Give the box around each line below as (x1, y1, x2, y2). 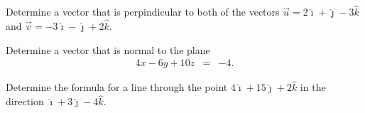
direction (6, 94, 44, 109)
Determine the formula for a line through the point (6, 80, 228, 95)
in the (300, 80, 326, 95)
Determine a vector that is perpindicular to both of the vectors (6, 4, 280, 19)
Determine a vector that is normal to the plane (6, 42, 210, 57)
